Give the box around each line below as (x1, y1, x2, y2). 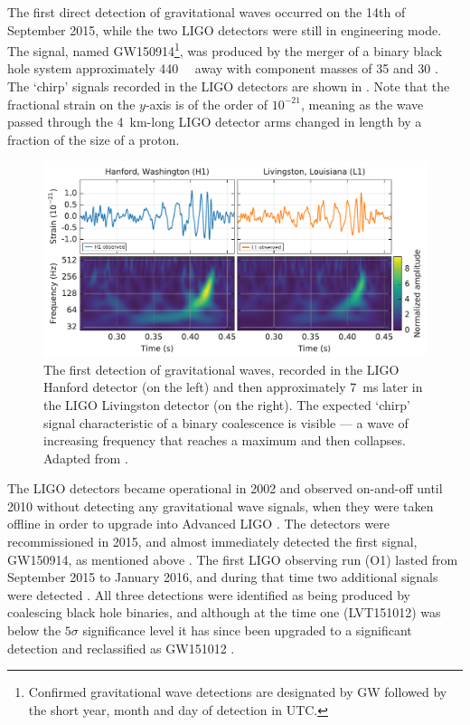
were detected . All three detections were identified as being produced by (7, 585, 410, 604)
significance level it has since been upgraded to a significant (82, 621, 412, 640)
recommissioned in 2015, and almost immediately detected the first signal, (7, 532, 418, 551)
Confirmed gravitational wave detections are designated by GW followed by (28, 682, 447, 701)
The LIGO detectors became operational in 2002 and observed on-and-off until (7, 479, 443, 498)
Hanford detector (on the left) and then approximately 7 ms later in (43, 377, 423, 396)
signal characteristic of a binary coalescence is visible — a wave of (43, 413, 409, 432)
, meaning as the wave (300, 94, 424, 113)
